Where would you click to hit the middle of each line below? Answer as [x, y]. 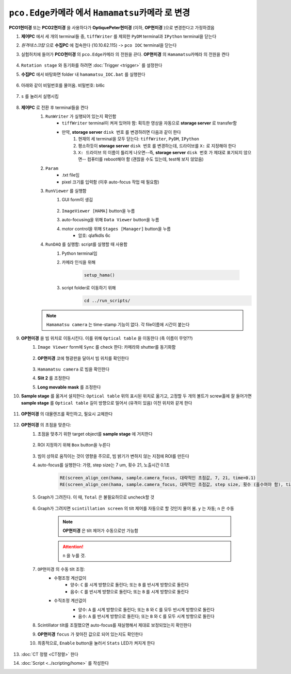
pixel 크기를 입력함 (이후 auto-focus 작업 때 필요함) [111, 182]
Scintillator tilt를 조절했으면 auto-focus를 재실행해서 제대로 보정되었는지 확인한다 [114, 625]
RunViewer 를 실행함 [66, 191]
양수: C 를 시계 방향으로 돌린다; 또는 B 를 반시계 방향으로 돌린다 [130, 585]
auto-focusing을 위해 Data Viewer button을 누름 [111, 220]
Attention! [73, 547]
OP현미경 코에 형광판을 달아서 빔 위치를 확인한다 [83, 358]
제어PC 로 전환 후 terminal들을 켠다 [55, 107]
